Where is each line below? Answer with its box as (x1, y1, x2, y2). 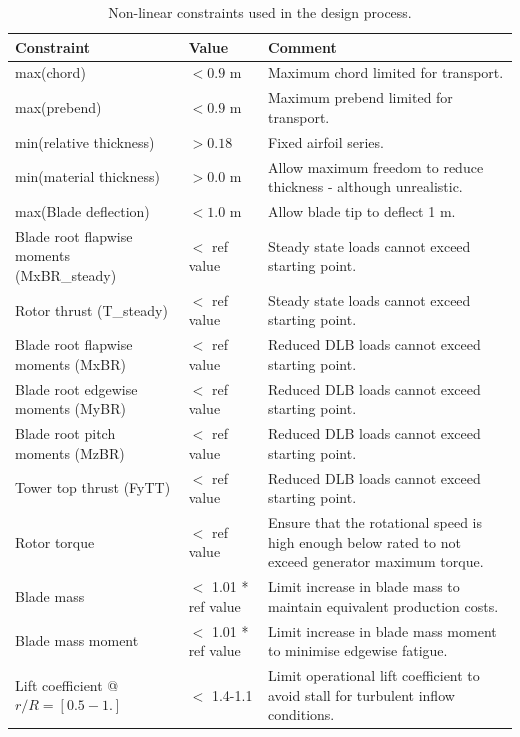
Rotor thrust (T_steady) (15, 299, 168, 320)
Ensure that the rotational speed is (268, 512, 483, 533)
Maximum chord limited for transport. (268, 62, 504, 83)
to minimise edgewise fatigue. (268, 640, 448, 661)
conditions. (268, 704, 335, 725)
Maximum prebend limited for (268, 87, 453, 108)
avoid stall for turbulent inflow (268, 684, 455, 705)
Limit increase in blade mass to (268, 576, 460, 597)
